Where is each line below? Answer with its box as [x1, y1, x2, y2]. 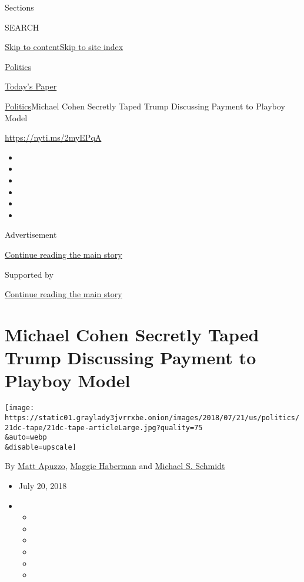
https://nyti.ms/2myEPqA [5, 131, 102, 144]
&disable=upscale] [5, 443, 76, 451]
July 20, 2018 [18, 480, 67, 492]
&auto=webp [5, 433, 47, 442]
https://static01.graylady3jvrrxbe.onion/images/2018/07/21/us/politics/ [5, 413, 300, 422]
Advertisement [5, 228, 57, 241]
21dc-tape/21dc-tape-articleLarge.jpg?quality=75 [5, 423, 203, 432]
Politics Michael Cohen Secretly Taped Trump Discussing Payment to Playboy [5, 99, 285, 112]
